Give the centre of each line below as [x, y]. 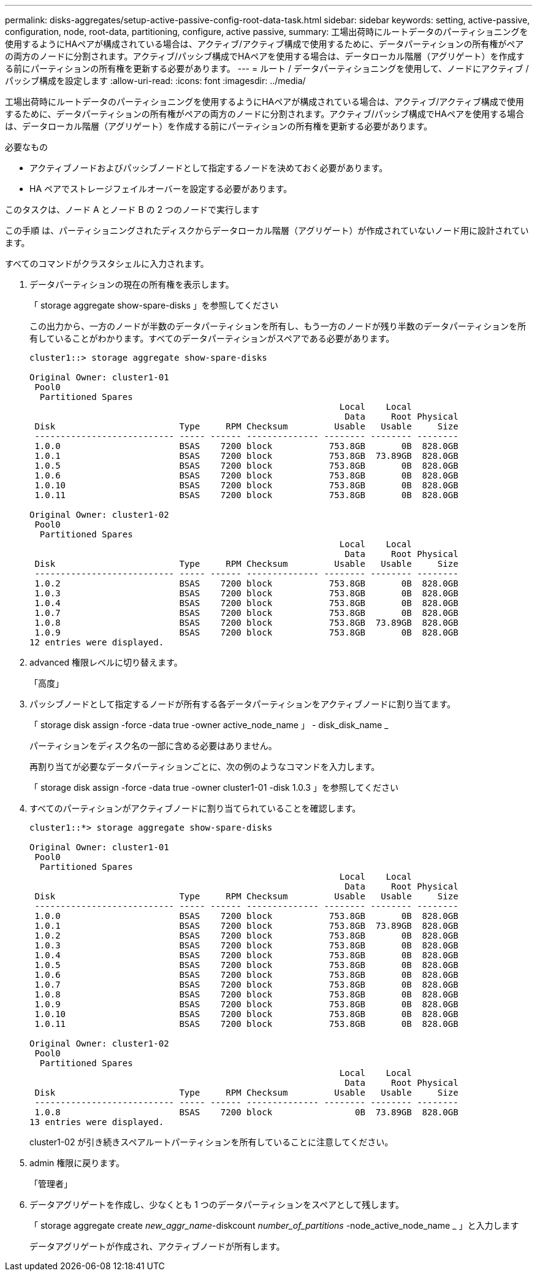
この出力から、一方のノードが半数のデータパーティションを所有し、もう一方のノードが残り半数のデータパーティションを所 [278, 326]
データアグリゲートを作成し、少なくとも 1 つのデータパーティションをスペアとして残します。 [217, 1205]
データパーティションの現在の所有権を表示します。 [132, 284]
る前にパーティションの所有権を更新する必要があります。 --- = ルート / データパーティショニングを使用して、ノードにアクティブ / [267, 68]
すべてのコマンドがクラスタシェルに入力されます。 [107, 263]
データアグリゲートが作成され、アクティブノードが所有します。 [157, 1246]
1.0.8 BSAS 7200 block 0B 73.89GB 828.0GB [246, 1112]
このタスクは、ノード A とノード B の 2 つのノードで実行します [132, 209]
